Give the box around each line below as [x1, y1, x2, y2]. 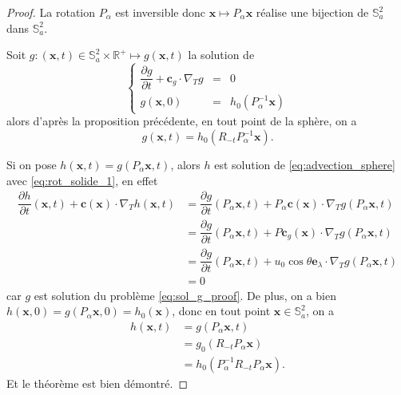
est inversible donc [115, 4, 205, 20]
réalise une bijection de [256, 4, 369, 20]
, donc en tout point [172, 302, 271, 319]
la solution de [188, 46, 255, 63]
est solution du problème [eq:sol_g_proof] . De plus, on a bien [34, 286, 336, 303]
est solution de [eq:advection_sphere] [214, 156, 395, 172]
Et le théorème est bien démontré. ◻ [6, 374, 188, 391]
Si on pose [6, 156, 57, 172]
